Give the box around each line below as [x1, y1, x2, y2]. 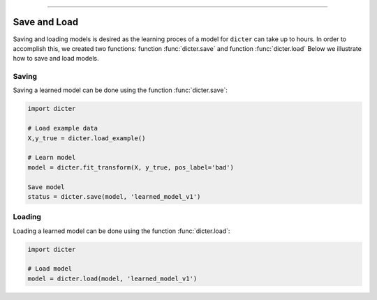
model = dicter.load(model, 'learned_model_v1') [27, 274, 198, 283]
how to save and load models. [13, 54, 99, 63]
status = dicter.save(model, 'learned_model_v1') [27, 193, 201, 200]
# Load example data [27, 124, 98, 133]
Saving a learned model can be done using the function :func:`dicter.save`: [13, 86, 228, 94]
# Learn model [27, 153, 76, 162]
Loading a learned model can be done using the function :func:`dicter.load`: [13, 227, 230, 235]
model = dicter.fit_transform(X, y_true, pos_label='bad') [27, 163, 234, 171]
